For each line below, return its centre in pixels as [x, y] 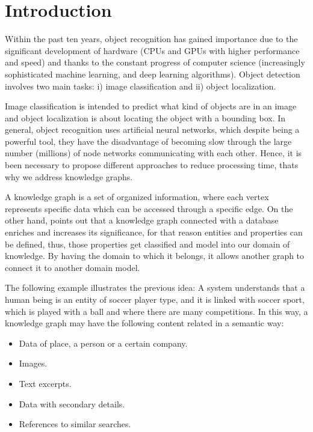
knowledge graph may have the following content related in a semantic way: [144, 323]
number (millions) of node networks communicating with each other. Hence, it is [153, 153]
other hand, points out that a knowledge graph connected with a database [142, 220]
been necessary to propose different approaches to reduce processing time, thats [152, 165]
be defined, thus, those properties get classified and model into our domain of [147, 244]
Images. [33, 363]
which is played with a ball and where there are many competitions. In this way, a [156, 311]
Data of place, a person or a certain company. [103, 343]
